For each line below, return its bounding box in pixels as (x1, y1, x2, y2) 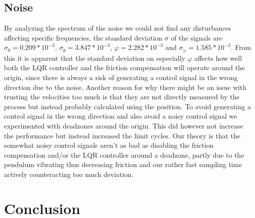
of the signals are (170, 32, 222, 43)
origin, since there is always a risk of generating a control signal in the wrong (4, 72, 238, 83)
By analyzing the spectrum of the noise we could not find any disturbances (4, 23, 231, 33)
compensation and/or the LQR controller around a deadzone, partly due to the (4, 149, 244, 160)
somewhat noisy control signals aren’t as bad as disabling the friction (4, 140, 214, 150)
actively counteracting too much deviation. (4, 169, 134, 179)
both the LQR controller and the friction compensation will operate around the (4, 62, 245, 73)
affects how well (194, 52, 242, 63)
